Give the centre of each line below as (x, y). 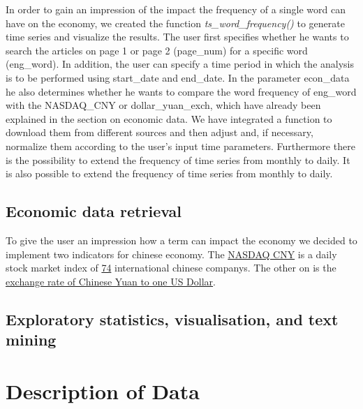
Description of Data (103, 391)
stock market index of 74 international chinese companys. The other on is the (171, 268)
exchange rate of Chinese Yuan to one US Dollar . (111, 281)
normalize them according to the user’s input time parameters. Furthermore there (180, 146)
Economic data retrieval (94, 211)
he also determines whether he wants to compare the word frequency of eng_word (181, 91)
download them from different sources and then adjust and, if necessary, (160, 132)
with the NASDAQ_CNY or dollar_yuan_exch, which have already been (163, 105)
